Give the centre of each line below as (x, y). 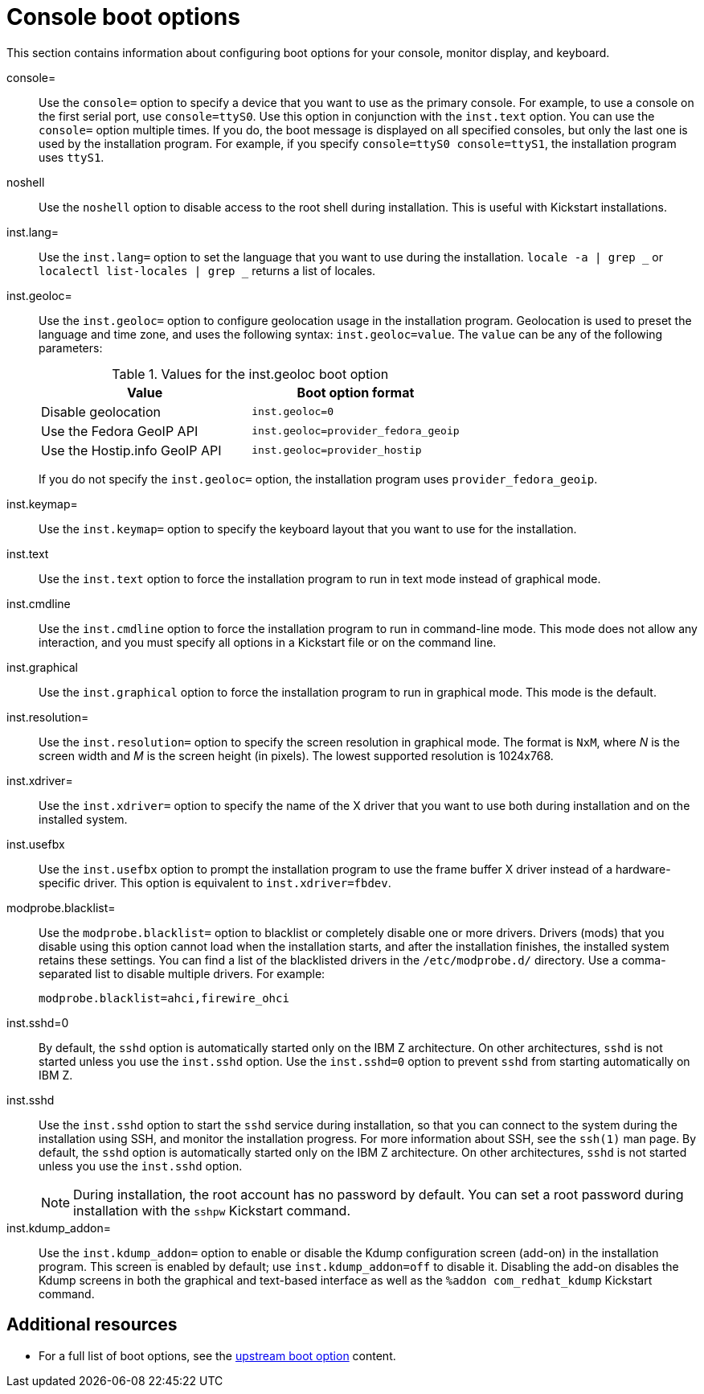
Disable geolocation (101, 411)
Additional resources (92, 1325)
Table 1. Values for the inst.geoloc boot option (250, 374)
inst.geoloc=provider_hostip (337, 450)
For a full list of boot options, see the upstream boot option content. (217, 1355)
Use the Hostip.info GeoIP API (131, 450)
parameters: (71, 347)
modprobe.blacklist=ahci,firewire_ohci (164, 998)
